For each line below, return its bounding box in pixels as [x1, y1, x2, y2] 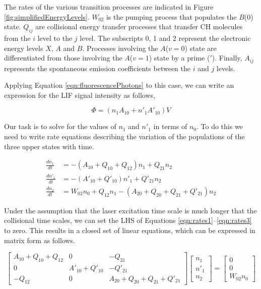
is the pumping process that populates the [106, 11, 237, 22]
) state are [184, 42, 217, 53]
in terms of [153, 121, 187, 132]
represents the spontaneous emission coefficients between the [4, 63, 190, 73]
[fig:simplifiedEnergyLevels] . [4, 11, 90, 22]
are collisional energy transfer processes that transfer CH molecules [35, 21, 243, 32]
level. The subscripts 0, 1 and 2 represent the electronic [80, 32, 251, 43]
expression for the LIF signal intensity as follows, [4, 89, 155, 100]
